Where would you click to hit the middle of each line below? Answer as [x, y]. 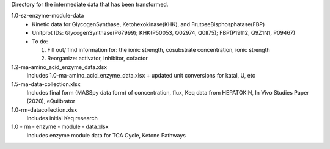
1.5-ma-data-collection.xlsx [46, 84]
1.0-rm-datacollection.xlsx [44, 109]
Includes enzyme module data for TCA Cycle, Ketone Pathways [106, 135]
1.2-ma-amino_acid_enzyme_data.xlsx [59, 67]
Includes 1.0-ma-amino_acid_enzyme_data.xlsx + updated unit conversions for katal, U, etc [141, 76]
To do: [40, 41]
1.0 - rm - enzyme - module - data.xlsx [60, 127]
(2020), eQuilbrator [51, 101]
